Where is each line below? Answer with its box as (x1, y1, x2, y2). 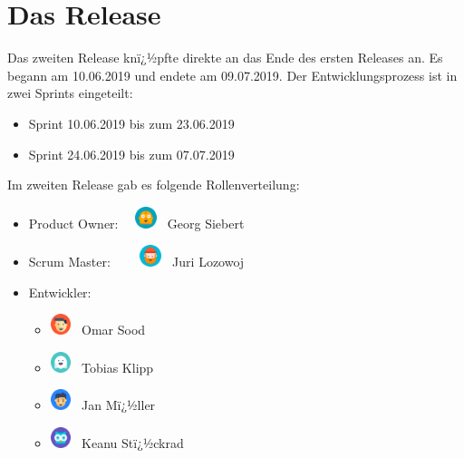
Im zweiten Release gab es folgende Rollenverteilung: (7, 175, 300, 194)
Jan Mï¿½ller (82, 395, 156, 414)
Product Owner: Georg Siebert (28, 213, 245, 232)
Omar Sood (82, 320, 146, 339)
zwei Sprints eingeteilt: (7, 83, 133, 102)
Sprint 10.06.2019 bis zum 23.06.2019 (28, 113, 235, 132)
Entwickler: (28, 282, 92, 301)
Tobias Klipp (82, 357, 154, 376)
